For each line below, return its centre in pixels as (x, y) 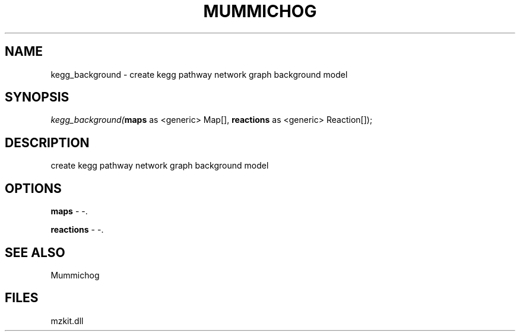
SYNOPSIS (37, 97)
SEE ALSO (35, 252)
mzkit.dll (67, 321)
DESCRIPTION (47, 142)
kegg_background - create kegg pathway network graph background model (199, 74)
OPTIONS (33, 188)
